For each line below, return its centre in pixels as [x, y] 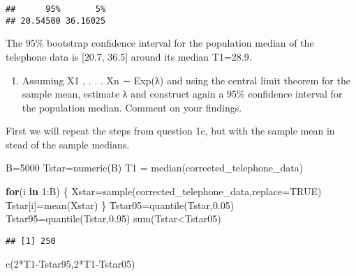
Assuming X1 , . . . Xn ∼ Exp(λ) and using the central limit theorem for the [186, 80]
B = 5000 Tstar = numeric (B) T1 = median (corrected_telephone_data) [155, 168]
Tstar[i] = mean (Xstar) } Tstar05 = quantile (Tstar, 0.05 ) [120, 205]
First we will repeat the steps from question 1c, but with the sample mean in [170, 131]
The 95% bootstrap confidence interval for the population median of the [160, 43]
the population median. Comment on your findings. [132, 107]
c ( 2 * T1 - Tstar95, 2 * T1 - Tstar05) [71, 263]
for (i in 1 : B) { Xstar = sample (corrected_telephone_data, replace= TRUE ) [164, 191]
